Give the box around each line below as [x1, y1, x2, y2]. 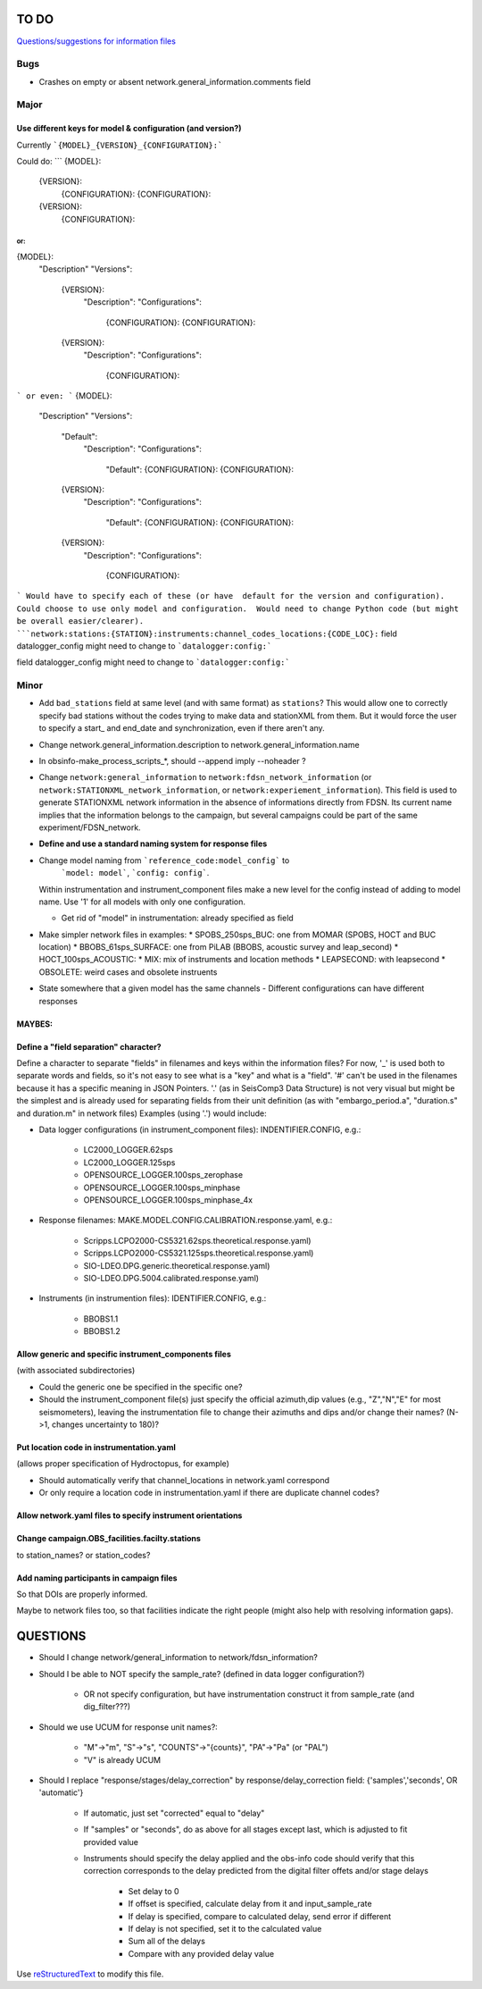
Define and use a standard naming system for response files [38, 838, 268, 849]
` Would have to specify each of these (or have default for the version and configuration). [16, 591, 445, 601]
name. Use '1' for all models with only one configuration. [38, 896, 245, 907]
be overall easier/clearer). [16, 617, 145, 626]
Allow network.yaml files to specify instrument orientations [16, 1510, 243, 1521]
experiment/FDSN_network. [38, 822, 142, 833]
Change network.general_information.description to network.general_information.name [38, 739, 361, 750]
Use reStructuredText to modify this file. [16, 1968, 164, 1979]
